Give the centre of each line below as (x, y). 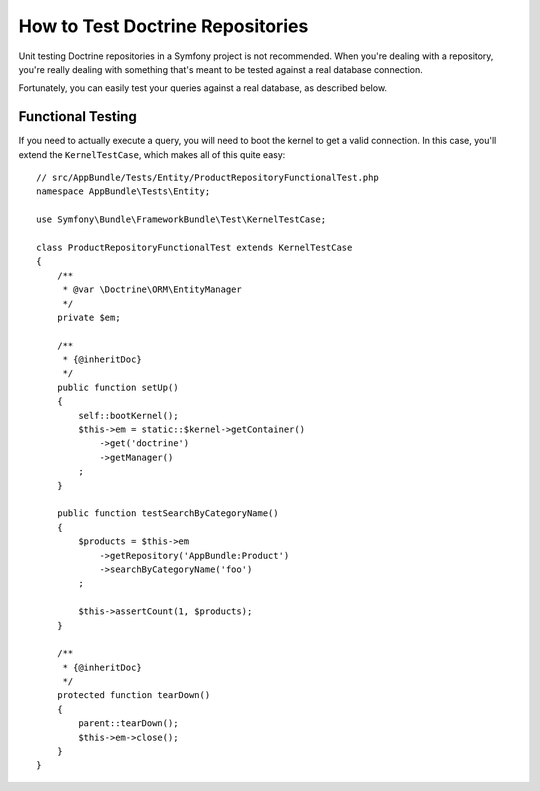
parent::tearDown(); (128, 723)
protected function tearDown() (133, 695)
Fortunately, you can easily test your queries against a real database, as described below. (203, 88)
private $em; (88, 317)
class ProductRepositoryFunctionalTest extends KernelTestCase (194, 247)
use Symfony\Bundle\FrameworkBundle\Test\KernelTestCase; (181, 219)
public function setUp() (117, 387)
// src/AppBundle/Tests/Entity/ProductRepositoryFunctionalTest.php (207, 178)
